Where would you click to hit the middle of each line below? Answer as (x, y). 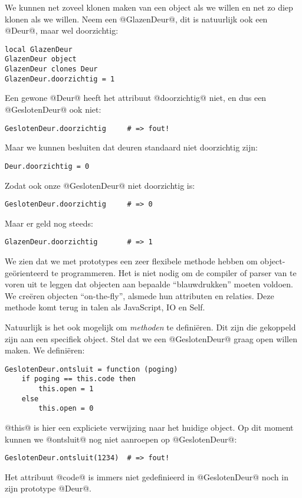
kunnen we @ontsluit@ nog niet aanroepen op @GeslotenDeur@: (121, 439)
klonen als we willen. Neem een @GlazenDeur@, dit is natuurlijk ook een (136, 19)
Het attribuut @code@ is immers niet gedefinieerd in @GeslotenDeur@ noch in (147, 476)
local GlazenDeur (39, 49)
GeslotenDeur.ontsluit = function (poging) (91, 369)
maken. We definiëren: (45, 350)
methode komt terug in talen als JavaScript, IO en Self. (105, 307)
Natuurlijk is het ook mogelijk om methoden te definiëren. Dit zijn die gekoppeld (150, 327)
